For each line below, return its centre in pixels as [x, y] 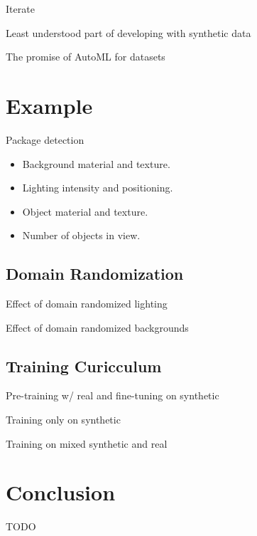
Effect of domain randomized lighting [87, 304]
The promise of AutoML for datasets [86, 57]
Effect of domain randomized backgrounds [97, 327]
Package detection [45, 139]
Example [49, 105]
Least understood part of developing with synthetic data [128, 32]
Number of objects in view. [81, 235]
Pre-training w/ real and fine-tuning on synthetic [113, 395]
